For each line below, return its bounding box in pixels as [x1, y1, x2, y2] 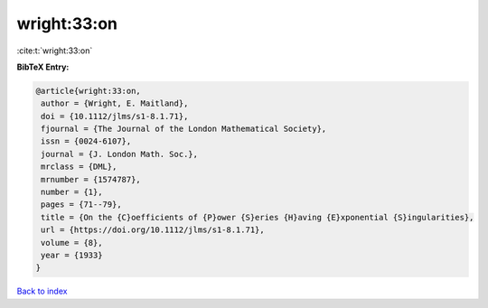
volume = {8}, [41, 238, 103, 247]
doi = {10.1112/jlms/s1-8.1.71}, [41, 111, 189, 121]
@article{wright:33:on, [35, 86, 142, 96]
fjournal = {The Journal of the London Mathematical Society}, [41, 124, 327, 135]
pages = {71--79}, [41, 200, 122, 210]
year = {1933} [41, 250, 103, 260]
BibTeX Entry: [16, 61, 70, 72]
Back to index [16, 285, 68, 297]
